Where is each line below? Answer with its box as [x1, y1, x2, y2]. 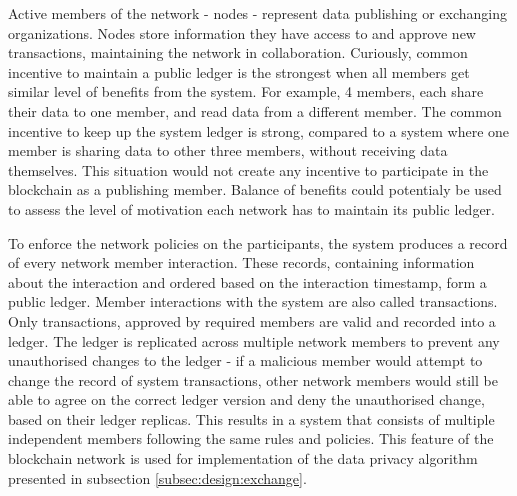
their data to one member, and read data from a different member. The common [8, 100, 502, 121]
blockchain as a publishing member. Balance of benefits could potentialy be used [8, 179, 502, 200]
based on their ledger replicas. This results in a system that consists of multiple [8, 408, 495, 429]
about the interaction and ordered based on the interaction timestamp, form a [8, 271, 487, 292]
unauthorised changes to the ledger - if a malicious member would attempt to [8, 350, 483, 371]
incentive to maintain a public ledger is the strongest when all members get [8, 61, 470, 82]
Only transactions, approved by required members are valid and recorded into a [8, 310, 496, 331]
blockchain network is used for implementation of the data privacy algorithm [8, 448, 478, 469]
